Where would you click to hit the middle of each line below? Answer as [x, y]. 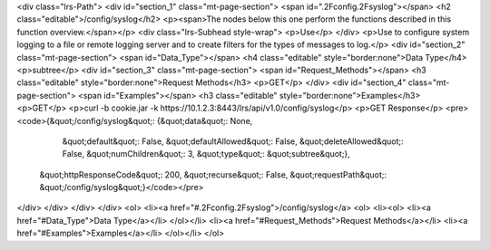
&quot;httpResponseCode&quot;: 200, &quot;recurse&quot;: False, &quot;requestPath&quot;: [213, 174]
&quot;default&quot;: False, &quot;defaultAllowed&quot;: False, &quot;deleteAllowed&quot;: [233, 141]
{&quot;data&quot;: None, [205, 120]
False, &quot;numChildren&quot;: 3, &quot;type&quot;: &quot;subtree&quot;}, [206, 154]
